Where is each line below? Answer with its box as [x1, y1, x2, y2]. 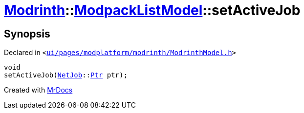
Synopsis [4, 27, 50, 40]
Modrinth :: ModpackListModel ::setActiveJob [4, 2, 301, 19]
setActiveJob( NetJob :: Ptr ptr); [4, 71, 128, 79]
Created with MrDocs [4, 86, 73, 94]
